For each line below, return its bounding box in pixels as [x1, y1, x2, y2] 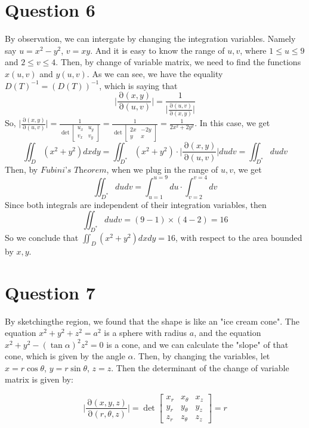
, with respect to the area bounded [175, 231, 302, 243]
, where [240, 44, 267, 56]
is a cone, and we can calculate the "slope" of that [106, 338, 289, 350]
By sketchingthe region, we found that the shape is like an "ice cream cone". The [5, 314, 299, 327]
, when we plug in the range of [106, 163, 218, 175]
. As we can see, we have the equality [86, 67, 223, 80]
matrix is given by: [5, 373, 73, 386]
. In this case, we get [194, 117, 270, 129]
